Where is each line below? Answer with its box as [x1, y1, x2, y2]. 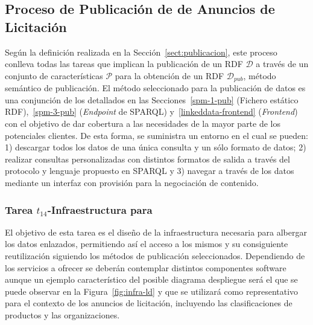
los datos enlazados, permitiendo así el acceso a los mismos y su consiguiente [5, 237, 288, 250]
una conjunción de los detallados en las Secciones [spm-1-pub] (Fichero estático [5, 93, 299, 106]
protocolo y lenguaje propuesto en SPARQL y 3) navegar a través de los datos [5, 164, 294, 177]
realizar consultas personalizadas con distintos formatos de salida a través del [5, 152, 290, 165]
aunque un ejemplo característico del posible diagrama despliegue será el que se [5, 273, 298, 286]
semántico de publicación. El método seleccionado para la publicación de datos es [5, 82, 306, 94]
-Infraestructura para [47, 202, 153, 217]
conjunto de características [5, 69, 103, 82]
